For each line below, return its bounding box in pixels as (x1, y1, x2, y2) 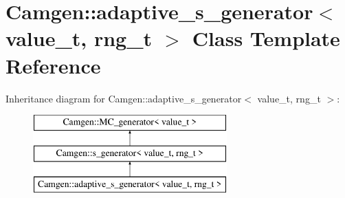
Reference (5, 51, 101, 79)
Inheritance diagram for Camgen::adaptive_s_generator (5, 91, 242, 105)
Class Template (192, 24, 340, 52)
